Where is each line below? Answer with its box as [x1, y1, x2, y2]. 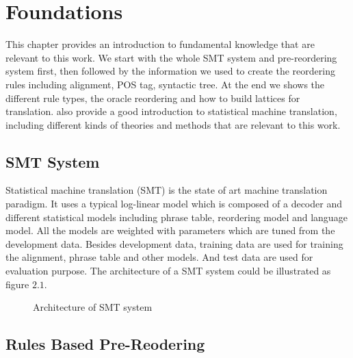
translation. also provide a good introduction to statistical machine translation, [5, 104, 337, 118]
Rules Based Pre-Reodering [5, 333, 205, 355]
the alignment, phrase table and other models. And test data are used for [5, 250, 313, 264]
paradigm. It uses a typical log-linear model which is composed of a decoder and [5, 196, 342, 211]
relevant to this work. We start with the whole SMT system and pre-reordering [5, 50, 337, 64]
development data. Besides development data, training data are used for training [5, 236, 343, 251]
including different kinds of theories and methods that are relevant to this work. [5, 117, 341, 131]
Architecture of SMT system [33, 300, 153, 314]
